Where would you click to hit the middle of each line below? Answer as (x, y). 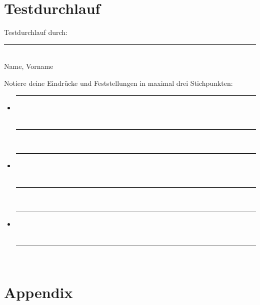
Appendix (38, 292)
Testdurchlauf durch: (36, 32)
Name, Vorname (29, 66)
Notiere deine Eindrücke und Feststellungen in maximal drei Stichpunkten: (118, 83)
